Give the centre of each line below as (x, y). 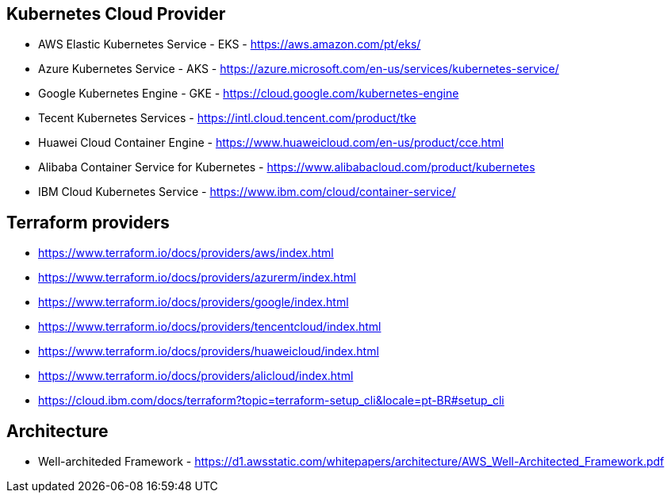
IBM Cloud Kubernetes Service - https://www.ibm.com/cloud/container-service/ (247, 192)
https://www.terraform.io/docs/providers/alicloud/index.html (196, 376)
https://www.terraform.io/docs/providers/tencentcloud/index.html (210, 327)
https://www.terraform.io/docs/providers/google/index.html (194, 302)
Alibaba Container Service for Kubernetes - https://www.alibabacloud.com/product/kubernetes (287, 167)
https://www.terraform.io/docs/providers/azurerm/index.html (197, 278)
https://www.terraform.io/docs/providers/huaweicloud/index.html (209, 351)
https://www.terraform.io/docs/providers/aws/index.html (186, 253)
